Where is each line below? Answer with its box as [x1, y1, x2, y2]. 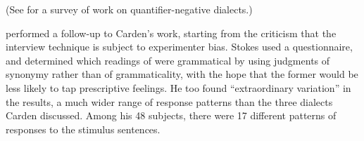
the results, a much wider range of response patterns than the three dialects [6, 94, 333, 109]
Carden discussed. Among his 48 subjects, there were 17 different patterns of [6, 108, 337, 123]
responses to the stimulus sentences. [6, 121, 161, 136]
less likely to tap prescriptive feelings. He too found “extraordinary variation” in [6, 80, 351, 95]
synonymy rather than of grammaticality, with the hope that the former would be [6, 67, 358, 81]
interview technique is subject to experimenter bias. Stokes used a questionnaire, [6, 39, 353, 54]
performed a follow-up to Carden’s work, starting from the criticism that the [6, 25, 337, 40]
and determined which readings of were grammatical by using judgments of [6, 53, 330, 67]
